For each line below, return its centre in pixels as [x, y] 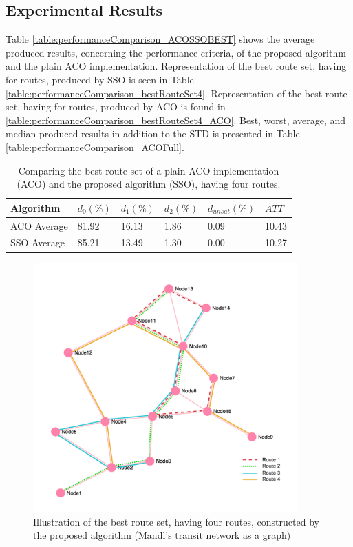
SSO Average [38, 242]
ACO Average [39, 225]
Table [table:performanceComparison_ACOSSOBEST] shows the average [160, 39]
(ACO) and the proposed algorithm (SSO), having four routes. [149, 184]
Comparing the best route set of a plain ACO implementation [149, 170]
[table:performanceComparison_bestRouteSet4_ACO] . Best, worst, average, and [176, 120]
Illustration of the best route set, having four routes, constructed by [176, 521]
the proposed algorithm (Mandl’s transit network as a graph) [162, 535]
